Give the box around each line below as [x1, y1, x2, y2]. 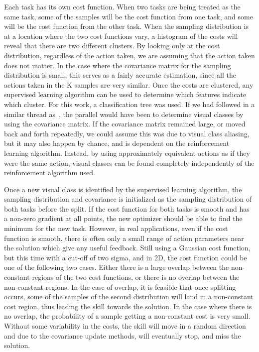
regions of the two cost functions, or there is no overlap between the [32, 272, 240, 282]
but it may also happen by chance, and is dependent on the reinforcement [4, 138, 230, 148]
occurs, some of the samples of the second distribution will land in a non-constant [4, 291, 254, 302]
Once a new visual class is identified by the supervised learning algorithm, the [4, 184, 242, 194]
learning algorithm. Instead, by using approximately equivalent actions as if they [4, 147, 250, 158]
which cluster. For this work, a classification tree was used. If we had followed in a [4, 99, 255, 109]
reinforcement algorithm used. [4, 167, 95, 178]
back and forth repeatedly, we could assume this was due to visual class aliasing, [4, 128, 250, 138]
